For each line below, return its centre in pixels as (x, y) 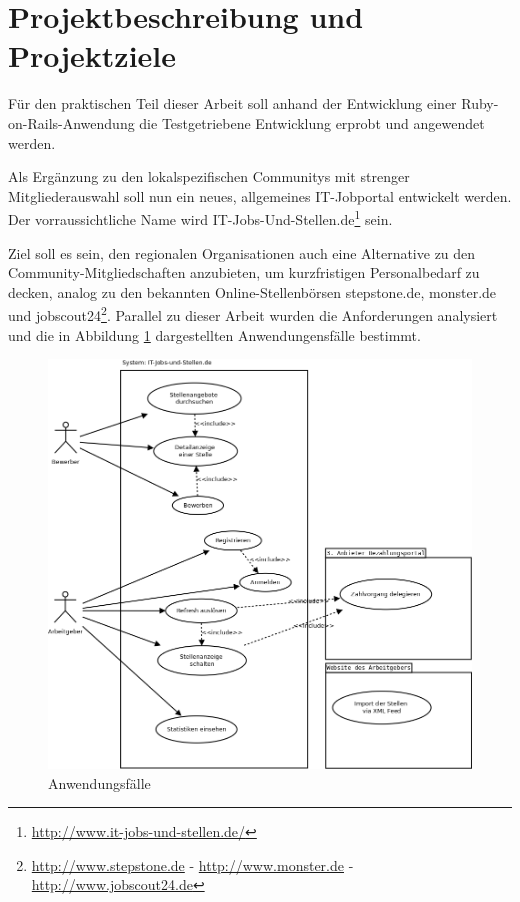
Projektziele (92, 55)
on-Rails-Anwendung (71, 122)
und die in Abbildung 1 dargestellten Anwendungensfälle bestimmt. (214, 334)
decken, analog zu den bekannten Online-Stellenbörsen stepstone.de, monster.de (252, 291)
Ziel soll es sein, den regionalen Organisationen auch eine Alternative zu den (242, 252)
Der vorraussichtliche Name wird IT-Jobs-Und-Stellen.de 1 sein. (200, 217)
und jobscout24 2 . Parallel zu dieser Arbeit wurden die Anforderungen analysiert (253, 313)
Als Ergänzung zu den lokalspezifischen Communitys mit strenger (209, 176)
